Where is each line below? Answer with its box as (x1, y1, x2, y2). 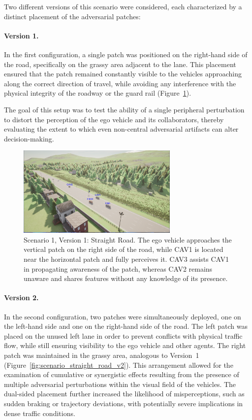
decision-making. (4, 133, 54, 143)
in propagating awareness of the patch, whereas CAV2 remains (24, 263, 213, 274)
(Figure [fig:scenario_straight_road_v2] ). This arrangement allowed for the (4, 359, 233, 370)
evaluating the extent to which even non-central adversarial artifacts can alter (4, 124, 239, 134)
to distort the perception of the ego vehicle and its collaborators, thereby (4, 114, 224, 124)
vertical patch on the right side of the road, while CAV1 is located (24, 244, 223, 254)
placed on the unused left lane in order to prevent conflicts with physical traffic (4, 330, 243, 341)
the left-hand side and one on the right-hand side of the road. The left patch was (4, 321, 248, 331)
